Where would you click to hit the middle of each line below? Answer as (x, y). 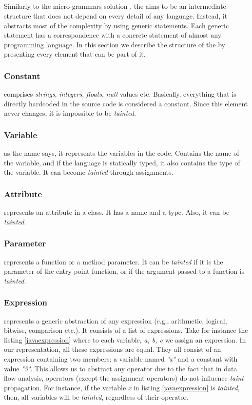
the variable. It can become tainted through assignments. (89, 172)
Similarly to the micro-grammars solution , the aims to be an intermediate (115, 6)
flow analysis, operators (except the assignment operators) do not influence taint (124, 378)
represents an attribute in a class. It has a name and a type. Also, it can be (117, 212)
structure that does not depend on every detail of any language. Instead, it (116, 15)
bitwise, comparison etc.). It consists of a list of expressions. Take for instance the (126, 330)
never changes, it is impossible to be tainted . (70, 113)
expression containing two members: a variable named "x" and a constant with (121, 358)
